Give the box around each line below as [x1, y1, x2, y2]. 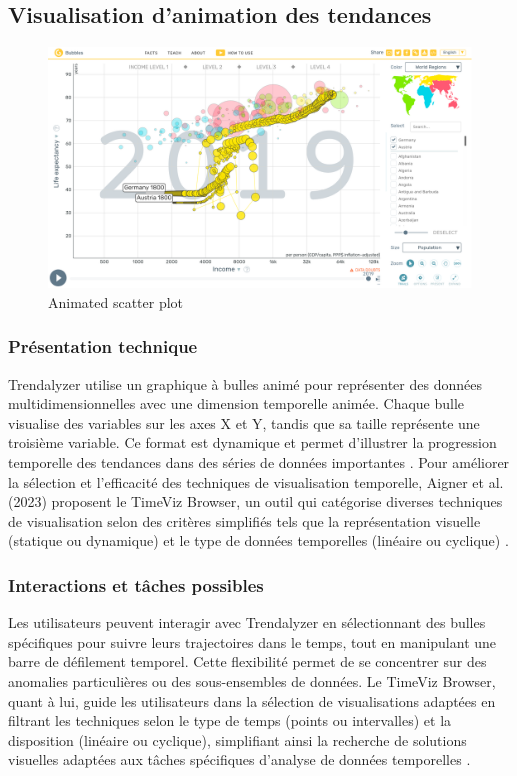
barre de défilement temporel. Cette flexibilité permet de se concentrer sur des [8, 651, 487, 672]
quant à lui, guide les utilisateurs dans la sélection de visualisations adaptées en [8, 690, 496, 711]
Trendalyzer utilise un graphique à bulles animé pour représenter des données [8, 373, 482, 394]
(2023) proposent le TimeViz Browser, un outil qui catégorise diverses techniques [8, 491, 503, 512]
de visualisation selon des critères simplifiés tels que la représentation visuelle [8, 510, 481, 531]
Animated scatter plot [48, 291, 184, 312]
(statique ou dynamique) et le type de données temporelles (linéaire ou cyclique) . [8, 530, 509, 551]
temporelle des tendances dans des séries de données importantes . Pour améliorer [8, 451, 510, 472]
